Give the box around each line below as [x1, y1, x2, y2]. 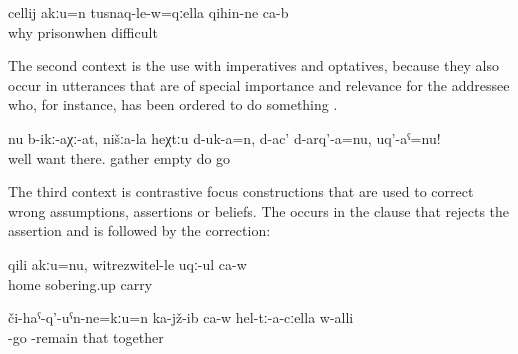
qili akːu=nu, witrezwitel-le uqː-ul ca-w [8, 253, 247, 274]
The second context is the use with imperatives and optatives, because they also [8, 55, 499, 76]
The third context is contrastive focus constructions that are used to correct [8, 181, 474, 202]
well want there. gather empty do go [8, 147, 231, 168]
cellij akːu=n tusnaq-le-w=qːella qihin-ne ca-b [8, 2, 289, 22]
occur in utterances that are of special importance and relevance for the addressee [8, 74, 510, 95]
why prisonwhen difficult [8, 21, 158, 42]
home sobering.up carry [8, 273, 153, 294]
